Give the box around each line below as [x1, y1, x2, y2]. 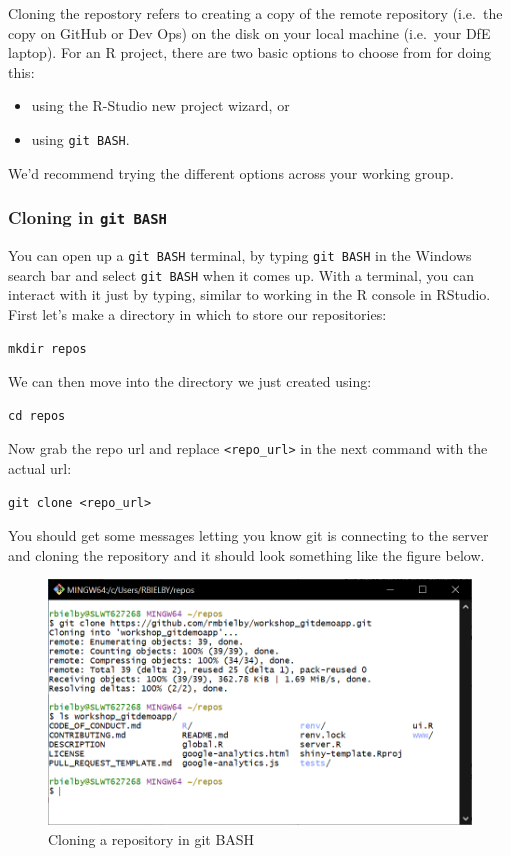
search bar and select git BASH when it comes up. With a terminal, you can [8, 264, 474, 285]
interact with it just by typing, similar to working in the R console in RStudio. [8, 284, 491, 305]
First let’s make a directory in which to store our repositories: [8, 303, 387, 324]
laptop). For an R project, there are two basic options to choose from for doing [8, 42, 492, 63]
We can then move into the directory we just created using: [8, 371, 372, 392]
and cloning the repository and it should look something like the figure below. [8, 544, 485, 565]
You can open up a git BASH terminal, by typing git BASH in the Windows [8, 245, 472, 265]
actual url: [8, 457, 72, 478]
